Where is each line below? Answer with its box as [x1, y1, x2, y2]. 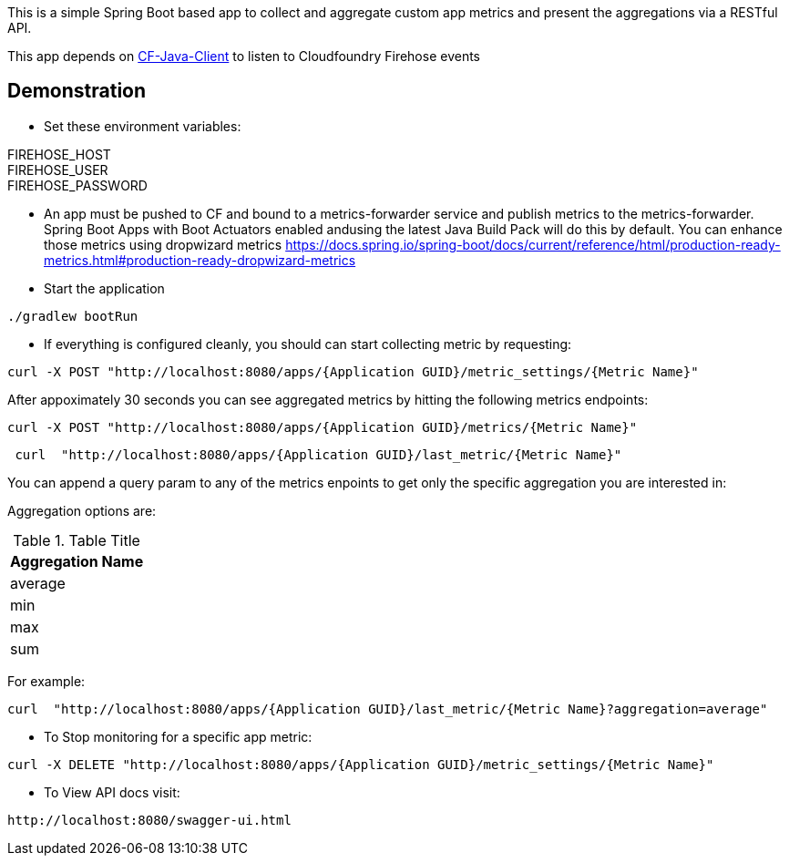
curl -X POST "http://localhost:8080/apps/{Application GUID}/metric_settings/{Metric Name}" [7, 364, 699, 379]
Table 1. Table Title [13, 530, 140, 550]
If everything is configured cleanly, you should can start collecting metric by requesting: [44, 335, 572, 352]
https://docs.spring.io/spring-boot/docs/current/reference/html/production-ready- [285, 236, 781, 252]
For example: [7, 673, 86, 689]
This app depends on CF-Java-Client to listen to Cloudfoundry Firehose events [7, 48, 480, 64]
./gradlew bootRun [7, 308, 138, 324]
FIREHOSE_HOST [7, 146, 111, 162]
